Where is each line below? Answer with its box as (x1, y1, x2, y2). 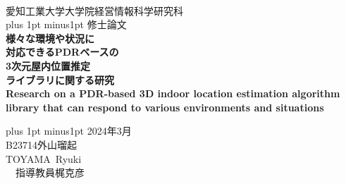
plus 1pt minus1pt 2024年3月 (6, 123, 132, 138)
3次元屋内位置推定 (6, 58, 91, 73)
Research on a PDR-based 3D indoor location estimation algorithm (6, 86, 340, 101)
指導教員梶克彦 (15, 165, 85, 180)
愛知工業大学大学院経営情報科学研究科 (6, 3, 183, 18)
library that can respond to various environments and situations (6, 99, 324, 114)
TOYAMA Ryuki (6, 151, 82, 166)
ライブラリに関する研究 (6, 72, 114, 87)
